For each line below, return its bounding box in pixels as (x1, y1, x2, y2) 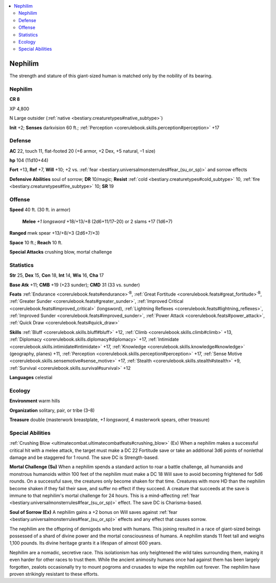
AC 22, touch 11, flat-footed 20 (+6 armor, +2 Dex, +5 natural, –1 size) (9, 148, 156, 154)
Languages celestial (9, 374, 53, 381)
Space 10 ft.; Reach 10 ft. (9, 239, 63, 245)
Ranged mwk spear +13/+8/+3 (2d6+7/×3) (9, 230, 100, 236)
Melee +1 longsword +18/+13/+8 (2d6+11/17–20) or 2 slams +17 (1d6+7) (22, 218, 173, 224)
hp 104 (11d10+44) (9, 157, 49, 163)
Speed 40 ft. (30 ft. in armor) (9, 206, 71, 213)
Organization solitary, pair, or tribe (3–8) (9, 407, 95, 413)
